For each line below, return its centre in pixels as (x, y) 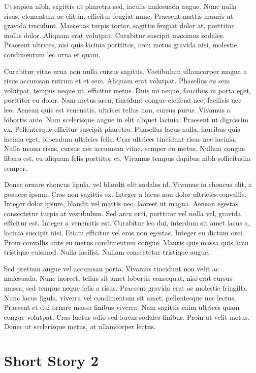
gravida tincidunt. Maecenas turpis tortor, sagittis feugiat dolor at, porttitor (119, 25)
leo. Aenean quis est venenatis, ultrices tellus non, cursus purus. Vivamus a (117, 109)
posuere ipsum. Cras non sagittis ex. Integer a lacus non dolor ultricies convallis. (125, 194)
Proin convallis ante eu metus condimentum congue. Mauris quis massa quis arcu (126, 242)
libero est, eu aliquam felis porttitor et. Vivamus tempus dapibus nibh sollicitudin (128, 158)
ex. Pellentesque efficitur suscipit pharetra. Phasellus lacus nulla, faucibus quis (122, 129)
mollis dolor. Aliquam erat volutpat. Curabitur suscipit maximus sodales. (114, 35)
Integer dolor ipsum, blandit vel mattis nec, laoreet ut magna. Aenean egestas (121, 204)
